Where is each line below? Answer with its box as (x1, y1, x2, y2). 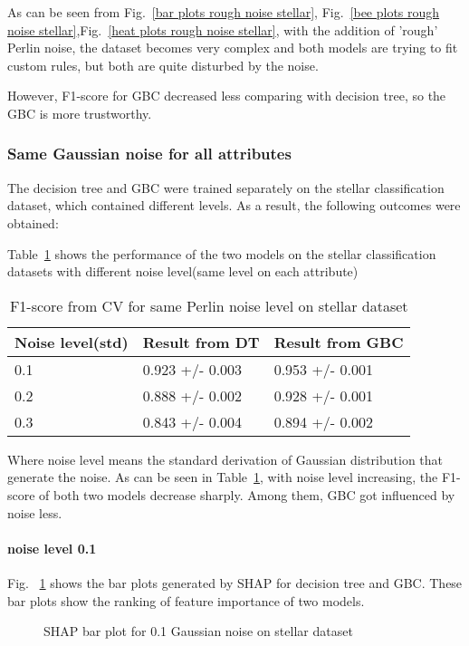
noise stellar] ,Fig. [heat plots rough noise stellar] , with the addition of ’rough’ (7, 20, 438, 39)
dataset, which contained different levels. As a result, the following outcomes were (7, 196, 461, 215)
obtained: (7, 213, 59, 232)
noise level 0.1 (7, 538, 97, 557)
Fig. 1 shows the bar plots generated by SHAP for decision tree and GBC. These (7, 573, 463, 592)
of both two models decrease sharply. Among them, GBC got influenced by (39, 485, 455, 504)
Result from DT (142, 331, 260, 352)
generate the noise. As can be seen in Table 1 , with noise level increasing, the (7, 468, 438, 487)
